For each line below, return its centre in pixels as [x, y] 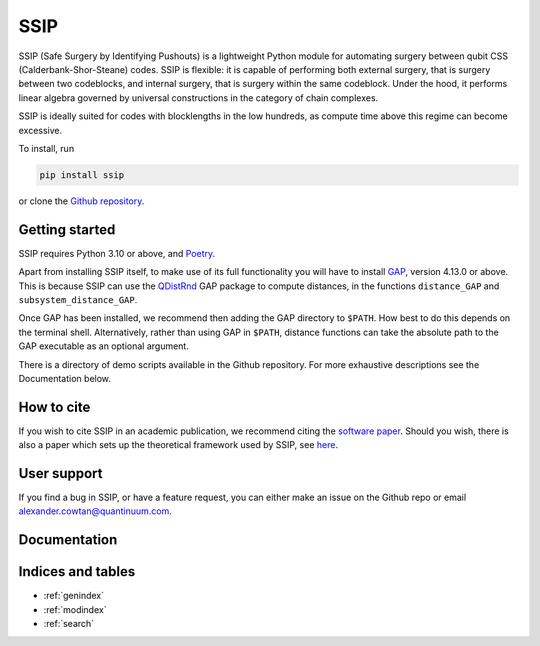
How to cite [54, 406]
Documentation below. [65, 378]
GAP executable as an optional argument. [103, 346]
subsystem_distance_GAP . [78, 299]
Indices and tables [77, 571]
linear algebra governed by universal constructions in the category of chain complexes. [198, 97]
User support [61, 473]
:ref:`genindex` [74, 596]
